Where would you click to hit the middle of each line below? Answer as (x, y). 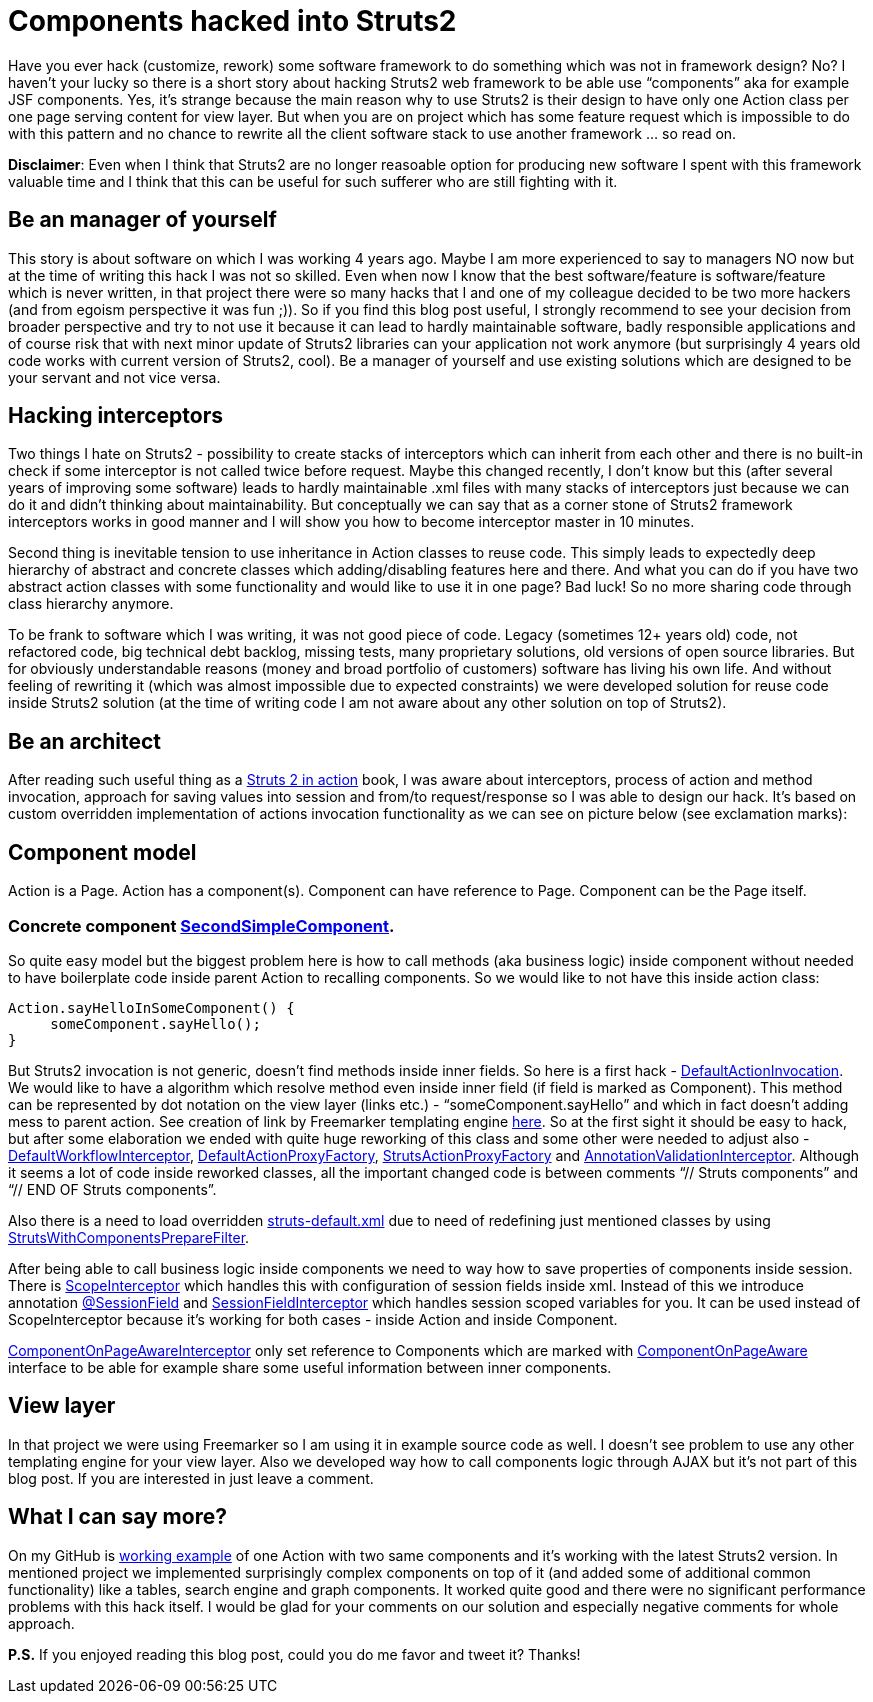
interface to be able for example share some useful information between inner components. (310, 1367)
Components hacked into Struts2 (232, 21)
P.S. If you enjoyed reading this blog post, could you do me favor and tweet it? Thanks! (294, 1654)
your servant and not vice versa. (114, 377)
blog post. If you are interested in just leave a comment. (191, 1478)
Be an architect (85, 741)
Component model (102, 852)
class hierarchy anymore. (91, 604)
